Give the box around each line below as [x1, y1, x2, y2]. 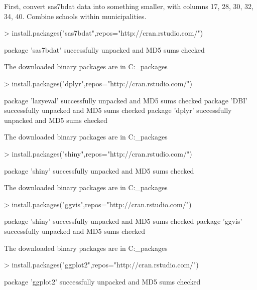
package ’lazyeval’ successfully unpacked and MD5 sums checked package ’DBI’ [4, 95, 248, 105]
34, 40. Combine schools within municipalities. [4, 11, 147, 21]
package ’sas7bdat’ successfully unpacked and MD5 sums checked [4, 44, 205, 55]
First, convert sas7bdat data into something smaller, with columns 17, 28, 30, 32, [4, 1, 253, 11]
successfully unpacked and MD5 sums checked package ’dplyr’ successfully [4, 105, 232, 115]
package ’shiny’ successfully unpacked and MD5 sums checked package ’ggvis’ [4, 216, 242, 226]
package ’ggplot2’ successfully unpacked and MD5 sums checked [4, 276, 201, 286]
